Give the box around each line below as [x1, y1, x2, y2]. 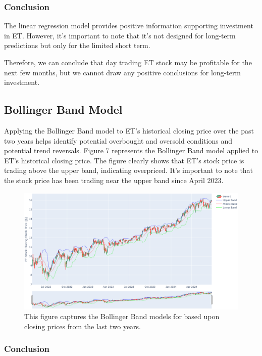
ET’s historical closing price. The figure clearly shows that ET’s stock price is [4, 155, 244, 165]
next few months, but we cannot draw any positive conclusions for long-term [4, 67, 241, 77]
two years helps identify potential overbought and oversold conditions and [4, 135, 232, 146]
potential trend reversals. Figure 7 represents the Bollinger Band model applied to [4, 145, 258, 156]
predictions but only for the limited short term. [4, 40, 150, 51]
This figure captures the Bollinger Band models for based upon [24, 311, 220, 322]
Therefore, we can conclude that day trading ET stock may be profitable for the [4, 57, 252, 67]
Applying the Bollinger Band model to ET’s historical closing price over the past [4, 125, 254, 136]
